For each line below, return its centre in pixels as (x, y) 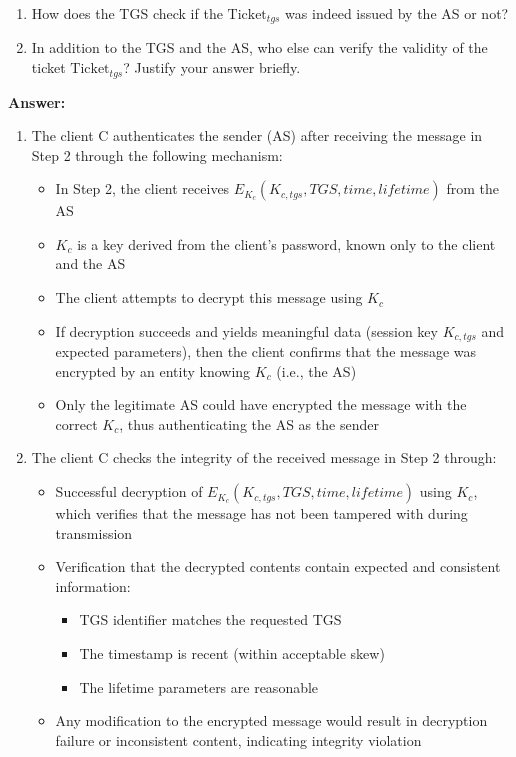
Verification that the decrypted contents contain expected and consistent (278, 566)
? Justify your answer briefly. (212, 67)
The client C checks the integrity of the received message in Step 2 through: (264, 457)
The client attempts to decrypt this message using (209, 297)
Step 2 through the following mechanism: (157, 154)
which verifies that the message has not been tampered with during (261, 513)
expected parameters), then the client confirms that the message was (266, 351)
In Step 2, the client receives (142, 188)
